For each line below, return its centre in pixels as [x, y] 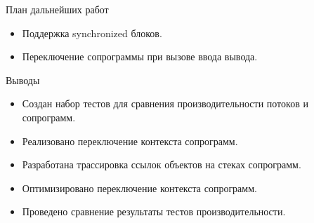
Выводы [23, 80]
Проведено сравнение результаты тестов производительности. [154, 211]
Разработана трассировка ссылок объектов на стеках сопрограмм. [162, 164]
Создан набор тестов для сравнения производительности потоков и [165, 103]
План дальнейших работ [57, 9]
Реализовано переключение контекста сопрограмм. [130, 141]
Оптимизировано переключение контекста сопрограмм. [139, 188]
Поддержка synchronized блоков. [92, 33]
